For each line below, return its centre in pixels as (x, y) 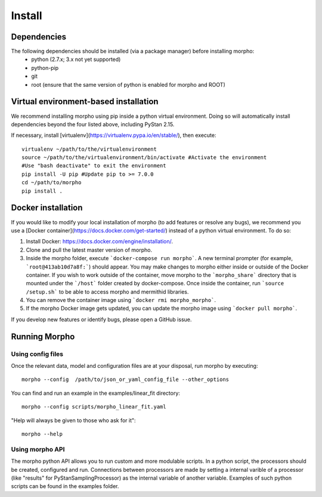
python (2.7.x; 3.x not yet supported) (76, 59)
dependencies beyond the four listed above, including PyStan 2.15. (93, 124)
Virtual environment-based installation (85, 102)
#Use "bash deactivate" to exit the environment (94, 166)
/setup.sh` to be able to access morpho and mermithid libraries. (107, 292)
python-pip (45, 68)
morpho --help (42, 434)
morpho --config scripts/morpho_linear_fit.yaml (94, 407)
